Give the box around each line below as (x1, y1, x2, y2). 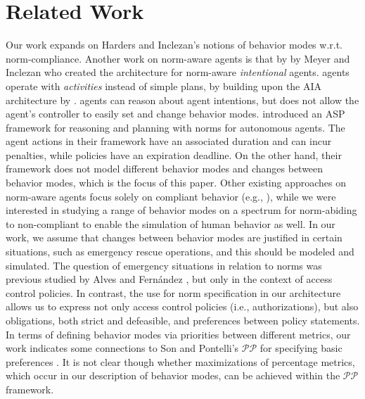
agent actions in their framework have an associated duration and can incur (6, 134, 332, 148)
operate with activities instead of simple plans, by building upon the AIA (6, 78, 322, 93)
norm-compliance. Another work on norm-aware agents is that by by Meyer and (6, 51, 350, 65)
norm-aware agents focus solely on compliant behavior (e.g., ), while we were (6, 189, 336, 203)
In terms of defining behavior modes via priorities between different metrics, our (6, 327, 351, 341)
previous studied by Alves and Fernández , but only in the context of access (6, 272, 333, 286)
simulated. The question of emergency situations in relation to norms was (6, 258, 322, 272)
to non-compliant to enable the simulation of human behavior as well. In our (6, 216, 335, 231)
